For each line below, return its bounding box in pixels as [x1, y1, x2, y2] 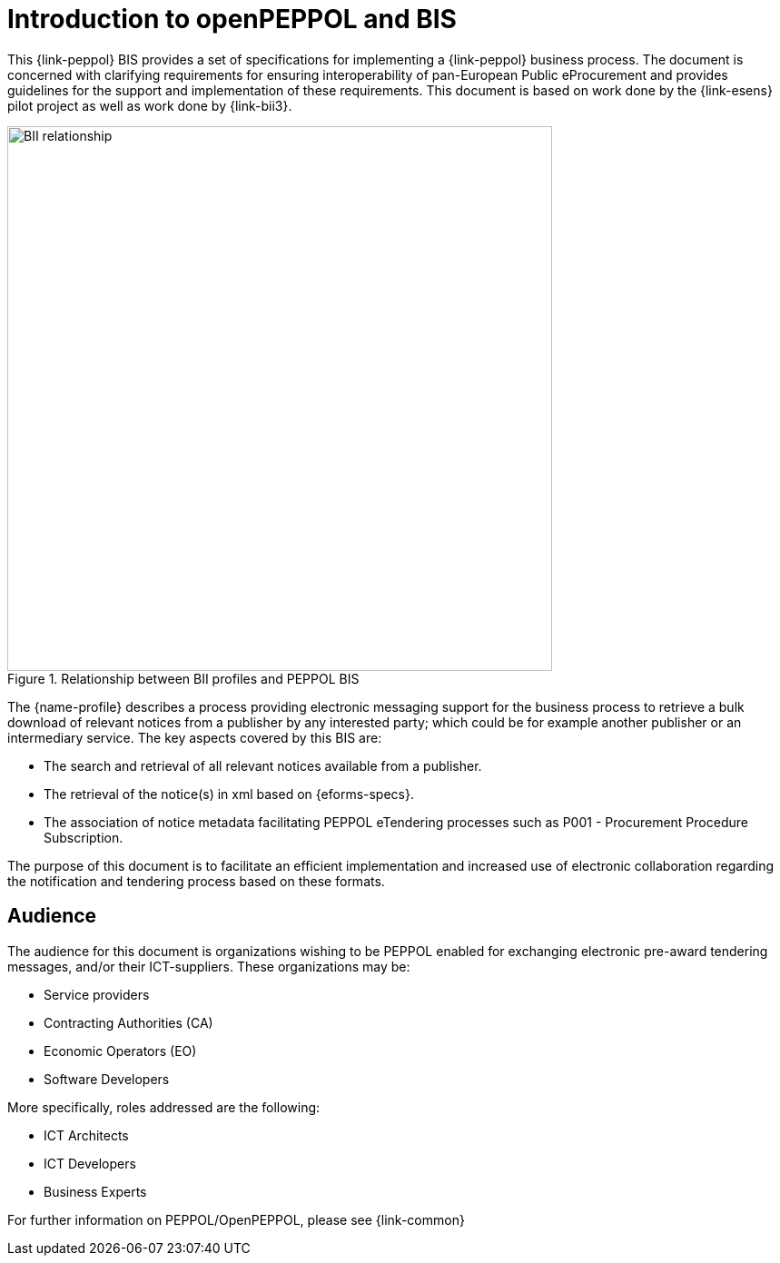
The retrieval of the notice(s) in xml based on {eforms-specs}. [44, 785, 414, 802]
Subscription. [44, 829, 123, 845]
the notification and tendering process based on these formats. [7, 873, 385, 889]
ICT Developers [44, 1155, 136, 1171]
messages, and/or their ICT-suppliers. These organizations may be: [7, 958, 410, 974]
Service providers [44, 986, 150, 1002]
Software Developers [44, 1071, 170, 1087]
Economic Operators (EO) [44, 1042, 197, 1059]
